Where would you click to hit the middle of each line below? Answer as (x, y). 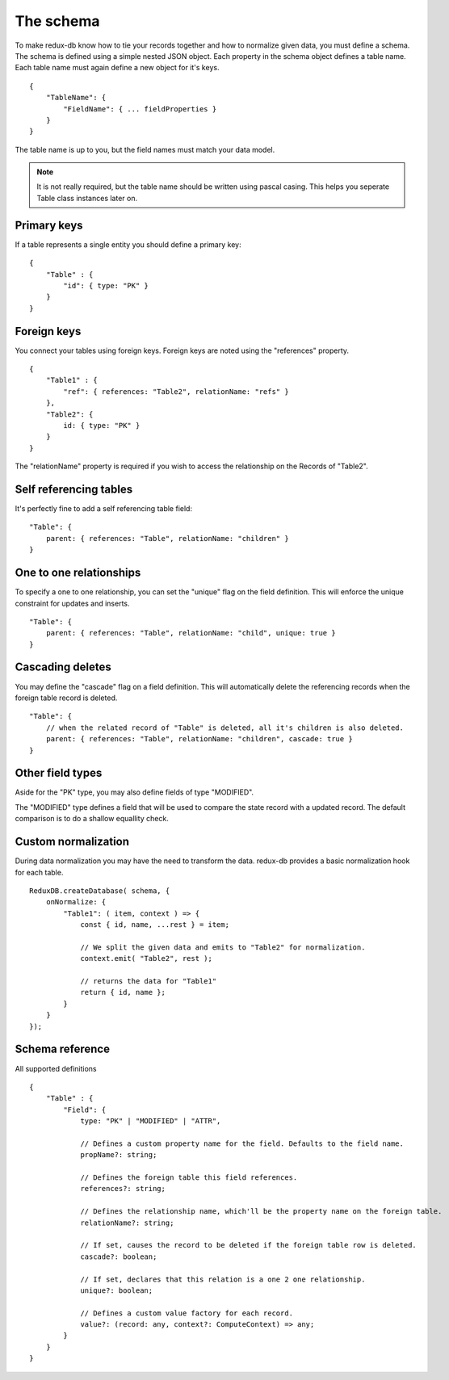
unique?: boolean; (117, 1290)
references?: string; (123, 1189)
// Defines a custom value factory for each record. (187, 1313)
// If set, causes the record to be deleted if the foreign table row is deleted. (249, 1245)
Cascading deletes (63, 667)
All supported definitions (56, 1068)
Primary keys (49, 225)
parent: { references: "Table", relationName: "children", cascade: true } (199, 739)
